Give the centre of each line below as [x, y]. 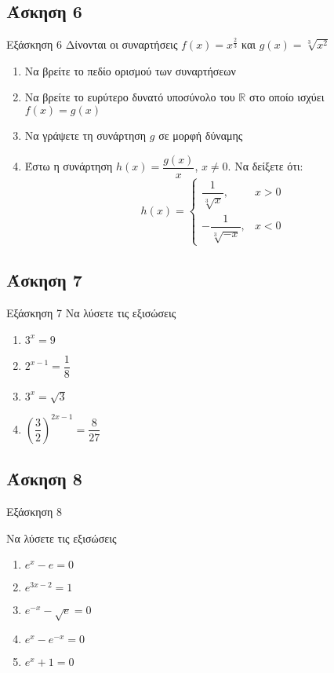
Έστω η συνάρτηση [69, 166]
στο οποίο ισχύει [287, 97]
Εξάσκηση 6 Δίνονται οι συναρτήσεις [92, 44]
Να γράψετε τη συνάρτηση [85, 135]
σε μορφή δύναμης [201, 135]
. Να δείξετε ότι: [265, 166]
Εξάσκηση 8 [34, 512]
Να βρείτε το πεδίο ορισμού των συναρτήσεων [130, 70]
